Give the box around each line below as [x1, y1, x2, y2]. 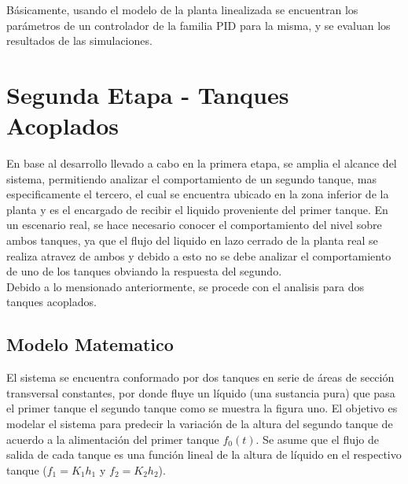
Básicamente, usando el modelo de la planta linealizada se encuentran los [6, 2, 358, 17]
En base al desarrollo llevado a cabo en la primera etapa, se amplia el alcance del [6, 155, 397, 172]
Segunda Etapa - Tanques [6, 78, 289, 110]
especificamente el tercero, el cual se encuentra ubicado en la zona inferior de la [6, 186, 389, 202]
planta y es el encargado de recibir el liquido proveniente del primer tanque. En [6, 201, 388, 217]
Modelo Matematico [6, 332, 174, 357]
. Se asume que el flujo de [255, 430, 379, 447]
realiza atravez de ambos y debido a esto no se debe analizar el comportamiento [6, 247, 391, 264]
